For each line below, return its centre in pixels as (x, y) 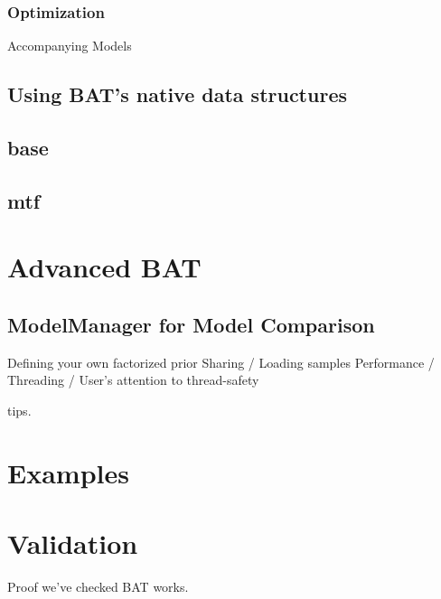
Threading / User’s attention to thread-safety (133, 380)
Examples (68, 472)
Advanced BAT (104, 267)
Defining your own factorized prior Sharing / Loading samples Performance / (221, 362)
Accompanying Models (70, 46)
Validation (73, 543)
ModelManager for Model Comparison (191, 324)
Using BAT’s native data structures (177, 94)
